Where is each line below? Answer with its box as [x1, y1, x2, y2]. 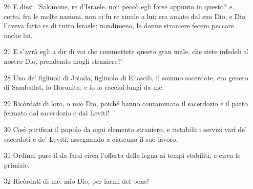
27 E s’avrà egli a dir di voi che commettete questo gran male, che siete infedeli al [4, 46, 249, 57]
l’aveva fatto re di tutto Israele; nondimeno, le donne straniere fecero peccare [4, 20, 234, 31]
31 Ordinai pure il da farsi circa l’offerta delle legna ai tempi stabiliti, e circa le [4, 150, 241, 160]
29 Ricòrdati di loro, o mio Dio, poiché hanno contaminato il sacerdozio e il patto [4, 98, 248, 108]
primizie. [4, 159, 30, 170]
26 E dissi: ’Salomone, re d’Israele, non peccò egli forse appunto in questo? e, [4, 1, 234, 11]
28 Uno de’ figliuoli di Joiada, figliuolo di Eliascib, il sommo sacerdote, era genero [4, 72, 248, 82]
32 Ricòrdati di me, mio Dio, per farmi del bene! [4, 176, 149, 186]
